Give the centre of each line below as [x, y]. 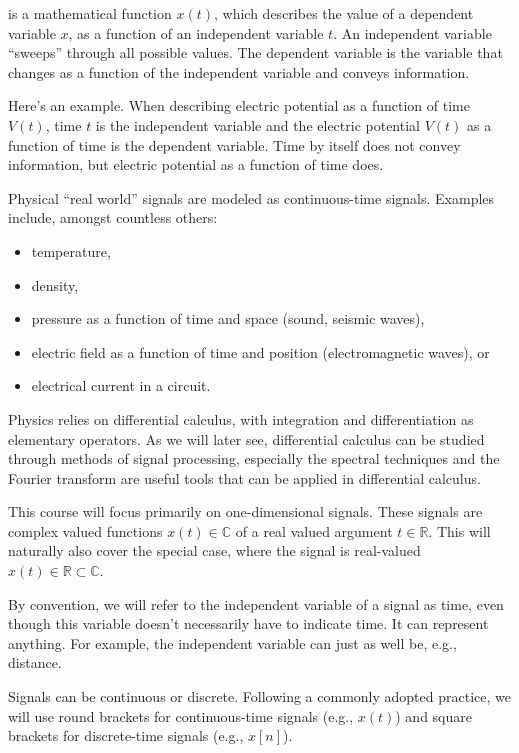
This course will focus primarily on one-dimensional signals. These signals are [245, 511]
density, [55, 284]
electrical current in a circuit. [121, 385]
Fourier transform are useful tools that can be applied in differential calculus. [244, 477]
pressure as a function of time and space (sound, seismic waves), [228, 318]
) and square [433, 715]
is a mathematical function [90, 13]
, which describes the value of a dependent [344, 13]
